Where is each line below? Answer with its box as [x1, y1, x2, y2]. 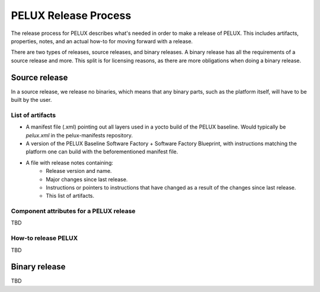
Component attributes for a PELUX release [11, 207, 136, 216]
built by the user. [11, 97, 52, 104]
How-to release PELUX [11, 234, 78, 242]
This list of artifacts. [46, 192, 95, 200]
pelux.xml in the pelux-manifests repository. [25, 131, 133, 139]
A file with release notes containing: [25, 159, 114, 166]
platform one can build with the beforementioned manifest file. [25, 148, 178, 155]
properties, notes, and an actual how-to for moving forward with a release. [11, 37, 193, 44]
